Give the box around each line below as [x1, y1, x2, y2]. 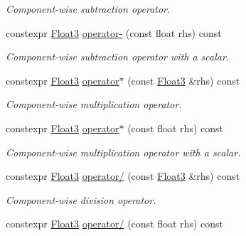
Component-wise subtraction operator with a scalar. [6, 49, 230, 64]
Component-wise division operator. [6, 192, 156, 207]
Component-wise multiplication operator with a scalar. [6, 144, 241, 159]
